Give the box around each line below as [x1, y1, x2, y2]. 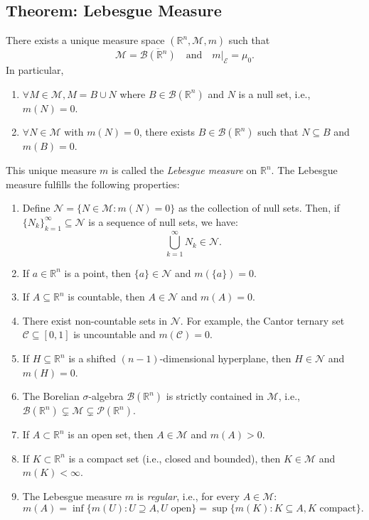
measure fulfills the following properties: [6, 176, 180, 191]
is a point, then [64, 265, 132, 280]
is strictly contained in [166, 389, 264, 403]
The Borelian [22, 389, 80, 403]
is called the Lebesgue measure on [111, 163, 257, 177]
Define [22, 200, 50, 215]
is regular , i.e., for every [137, 489, 240, 504]
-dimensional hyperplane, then [159, 351, 292, 366]
